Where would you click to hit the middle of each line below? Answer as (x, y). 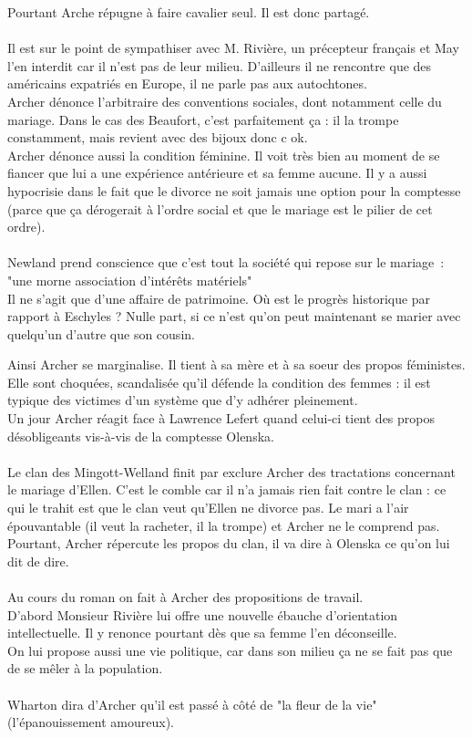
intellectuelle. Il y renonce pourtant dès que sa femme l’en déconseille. (202, 633)
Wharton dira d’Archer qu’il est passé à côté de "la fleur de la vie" (192, 704)
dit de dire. (38, 561)
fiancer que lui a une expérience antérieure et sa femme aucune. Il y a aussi (217, 173)
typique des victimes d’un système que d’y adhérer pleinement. (183, 400)
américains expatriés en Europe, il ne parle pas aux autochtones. (187, 83)
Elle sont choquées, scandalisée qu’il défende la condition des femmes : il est (219, 382)
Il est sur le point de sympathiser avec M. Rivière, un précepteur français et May (233, 48)
